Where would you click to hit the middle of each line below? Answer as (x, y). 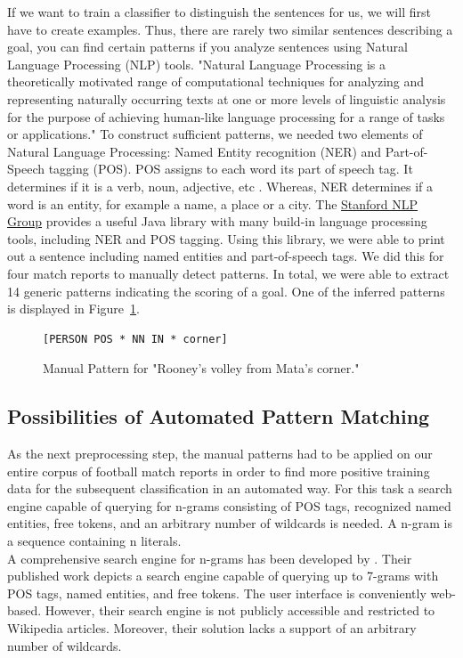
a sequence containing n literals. (94, 541)
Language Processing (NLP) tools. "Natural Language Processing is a (197, 64)
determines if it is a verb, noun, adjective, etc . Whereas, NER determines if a (220, 186)
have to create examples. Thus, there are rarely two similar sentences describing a (230, 29)
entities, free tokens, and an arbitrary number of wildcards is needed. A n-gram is (230, 523)
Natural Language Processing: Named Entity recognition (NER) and (195, 151)
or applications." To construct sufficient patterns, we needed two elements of (215, 134)
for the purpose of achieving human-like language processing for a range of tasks (226, 116)
